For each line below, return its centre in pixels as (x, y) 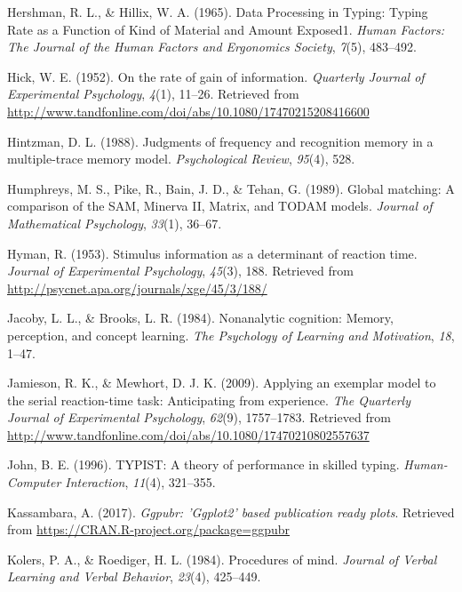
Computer (34, 482)
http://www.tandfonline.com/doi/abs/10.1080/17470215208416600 (188, 111)
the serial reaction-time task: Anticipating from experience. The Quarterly (209, 400)
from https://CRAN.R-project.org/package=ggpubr (149, 529)
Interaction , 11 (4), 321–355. (140, 482)
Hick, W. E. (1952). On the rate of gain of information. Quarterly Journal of (216, 76)
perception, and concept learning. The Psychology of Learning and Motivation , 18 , (231, 335)
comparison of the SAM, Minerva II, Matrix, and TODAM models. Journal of (220, 206)
